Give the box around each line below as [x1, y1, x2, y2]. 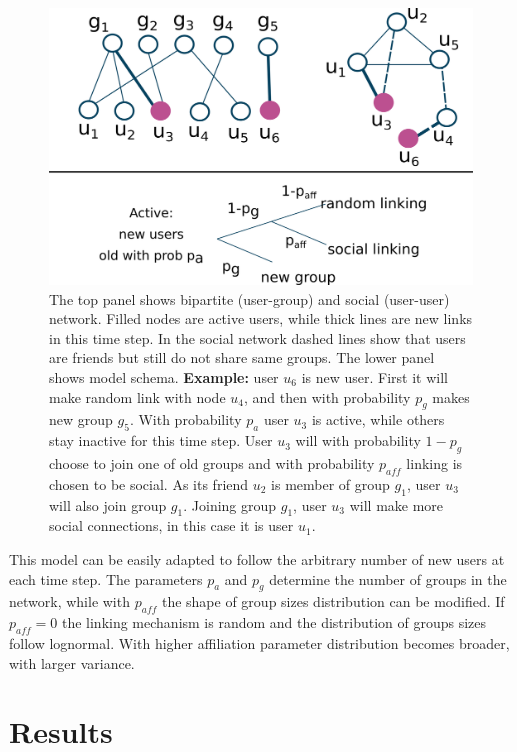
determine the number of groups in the [269, 568, 507, 589]
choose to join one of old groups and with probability [49, 452, 375, 473]
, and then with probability [243, 386, 411, 407]
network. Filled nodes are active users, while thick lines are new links [49, 308, 473, 329]
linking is [406, 452, 463, 473]
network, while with [9, 591, 130, 612]
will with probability [295, 430, 421, 451]
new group [49, 409, 113, 430]
